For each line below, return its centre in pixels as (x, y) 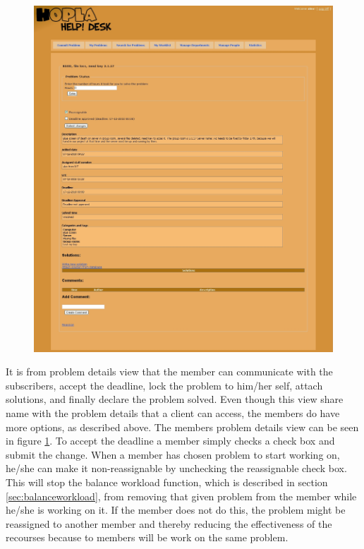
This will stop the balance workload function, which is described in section (167, 482)
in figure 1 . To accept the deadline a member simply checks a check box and (170, 441)
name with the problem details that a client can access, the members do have (173, 413)
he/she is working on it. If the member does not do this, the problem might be (176, 510)
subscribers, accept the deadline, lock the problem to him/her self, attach (164, 385)
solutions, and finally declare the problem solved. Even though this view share (175, 399)
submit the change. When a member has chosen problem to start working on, (173, 454)
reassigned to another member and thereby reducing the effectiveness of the (169, 523)
